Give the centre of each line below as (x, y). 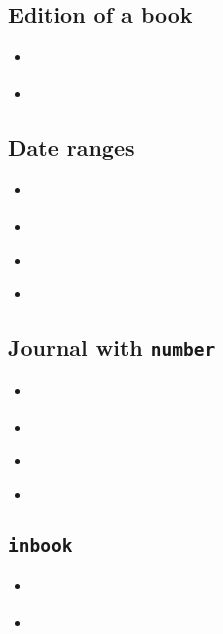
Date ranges (71, 147)
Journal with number (112, 347)
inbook (40, 545)
